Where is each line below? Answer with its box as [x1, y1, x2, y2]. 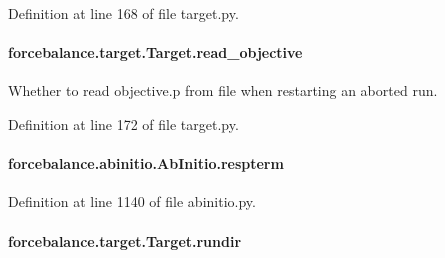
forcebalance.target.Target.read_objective [8, 42, 303, 63]
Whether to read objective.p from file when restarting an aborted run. [8, 80, 438, 101]
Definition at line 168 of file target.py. [8, 3, 239, 23]
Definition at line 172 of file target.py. [8, 113, 239, 134]
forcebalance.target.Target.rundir [8, 230, 242, 251]
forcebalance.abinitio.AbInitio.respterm [8, 153, 284, 174]
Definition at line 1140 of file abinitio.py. [8, 191, 256, 212]
